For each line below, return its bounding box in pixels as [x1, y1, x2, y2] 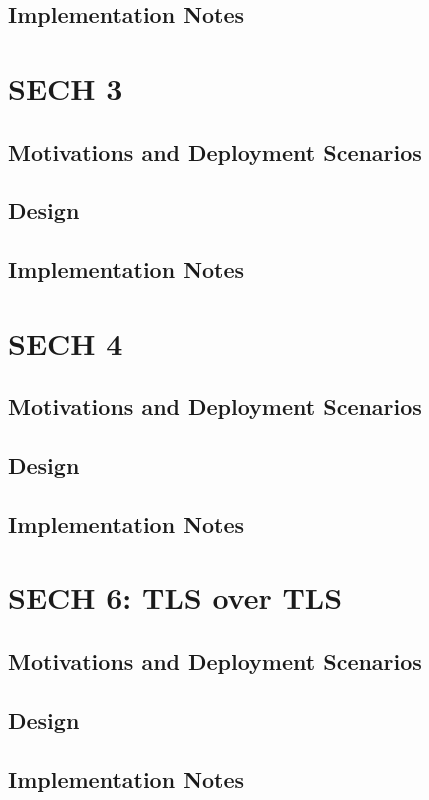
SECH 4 [8, 322, 123, 363]
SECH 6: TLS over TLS [8, 577, 343, 618]
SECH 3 [8, 67, 123, 108]
